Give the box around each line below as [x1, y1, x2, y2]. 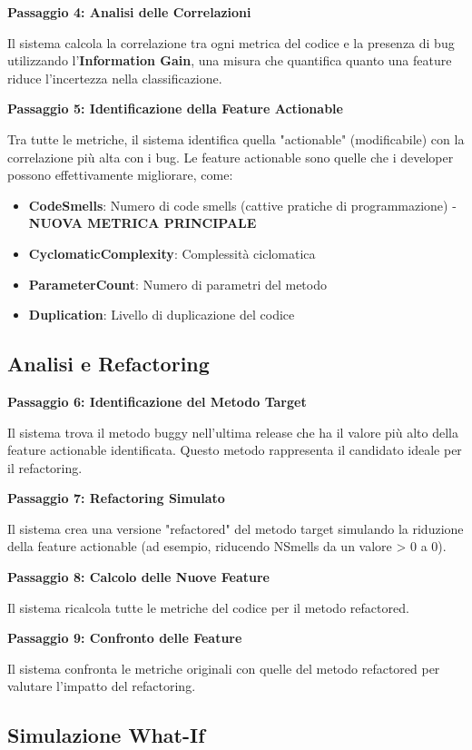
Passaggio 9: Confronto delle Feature [7, 628, 242, 647]
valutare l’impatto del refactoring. [7, 676, 196, 696]
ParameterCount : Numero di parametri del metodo [28, 274, 327, 293]
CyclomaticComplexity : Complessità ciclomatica [28, 243, 316, 262]
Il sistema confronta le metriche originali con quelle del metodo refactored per [7, 658, 440, 677]
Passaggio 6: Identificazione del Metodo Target [7, 391, 307, 410]
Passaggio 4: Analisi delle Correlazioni [7, 3, 251, 21]
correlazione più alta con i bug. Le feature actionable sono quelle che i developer [7, 147, 454, 166]
